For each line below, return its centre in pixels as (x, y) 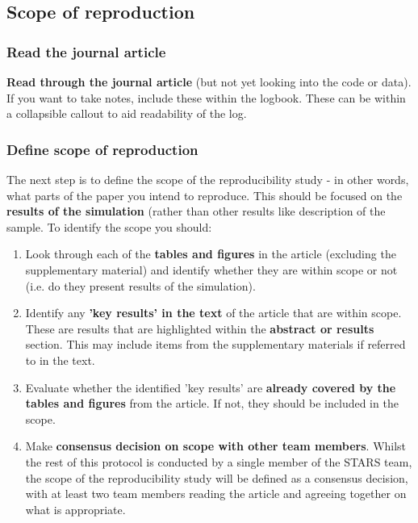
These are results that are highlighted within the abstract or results (200, 328)
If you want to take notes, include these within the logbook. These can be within (206, 97)
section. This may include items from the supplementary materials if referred (215, 344)
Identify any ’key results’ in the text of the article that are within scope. (213, 313)
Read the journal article (86, 51)
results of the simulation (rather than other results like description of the (196, 211)
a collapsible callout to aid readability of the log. (127, 113)
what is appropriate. (75, 509)
